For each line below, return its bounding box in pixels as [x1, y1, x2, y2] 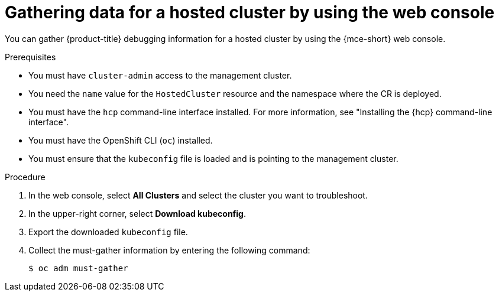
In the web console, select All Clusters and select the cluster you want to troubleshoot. [28, 190, 368, 200]
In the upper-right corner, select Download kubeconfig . [28, 208, 246, 219]
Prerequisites [5, 51, 56, 62]
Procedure [5, 171, 46, 182]
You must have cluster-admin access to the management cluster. [28, 70, 292, 80]
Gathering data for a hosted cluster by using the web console [5, 2, 495, 22]
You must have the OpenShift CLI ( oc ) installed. [28, 135, 213, 145]
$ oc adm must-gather [28, 263, 128, 273]
